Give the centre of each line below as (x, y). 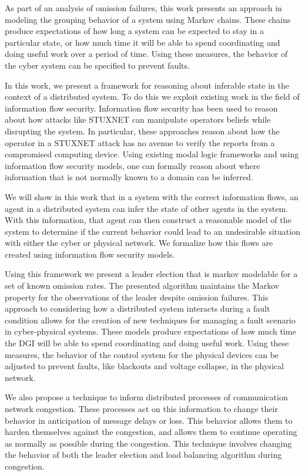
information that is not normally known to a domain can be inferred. (129, 177)
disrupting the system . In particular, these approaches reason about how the (142, 131)
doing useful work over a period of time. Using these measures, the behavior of (146, 54)
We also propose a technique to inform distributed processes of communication (146, 397)
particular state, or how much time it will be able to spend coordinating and (143, 42)
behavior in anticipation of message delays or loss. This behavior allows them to (149, 420)
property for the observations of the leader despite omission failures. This (137, 297)
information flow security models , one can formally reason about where (133, 165)
